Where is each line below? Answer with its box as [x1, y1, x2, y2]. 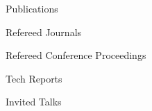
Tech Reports [6, 71, 62, 85]
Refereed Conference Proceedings [6, 48, 146, 62]
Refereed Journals [6, 24, 82, 39]
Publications [6, 1, 58, 15]
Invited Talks [6, 94, 62, 109]
